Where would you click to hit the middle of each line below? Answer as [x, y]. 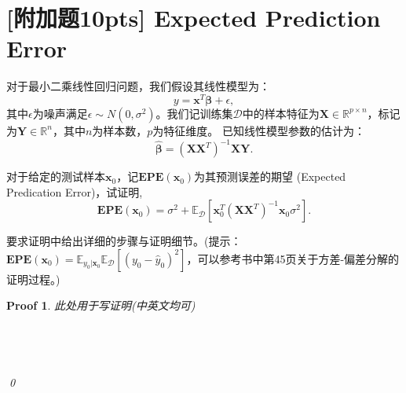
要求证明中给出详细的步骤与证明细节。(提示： [124, 241]
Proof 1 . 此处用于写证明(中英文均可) [101, 305]
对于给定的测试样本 [56, 176]
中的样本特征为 [281, 113]
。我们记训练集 [194, 113]
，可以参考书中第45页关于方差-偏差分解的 [293, 258]
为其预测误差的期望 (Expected [270, 176]
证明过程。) [33, 279]
